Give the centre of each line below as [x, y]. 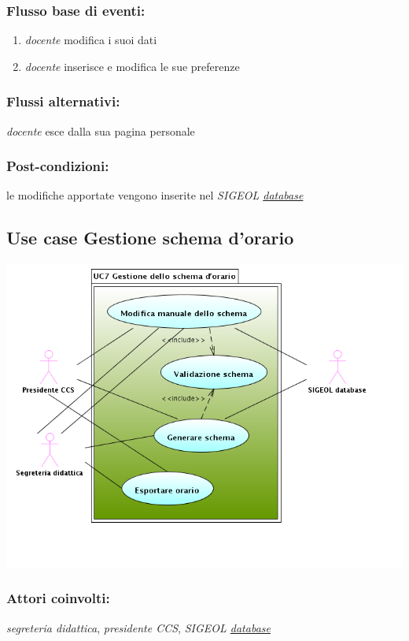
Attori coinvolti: [58, 598]
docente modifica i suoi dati [91, 40]
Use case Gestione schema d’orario [150, 238]
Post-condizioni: [58, 166]
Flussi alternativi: [63, 101]
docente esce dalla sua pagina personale [101, 130]
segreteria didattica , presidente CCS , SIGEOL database [138, 627]
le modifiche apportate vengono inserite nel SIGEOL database [155, 195]
